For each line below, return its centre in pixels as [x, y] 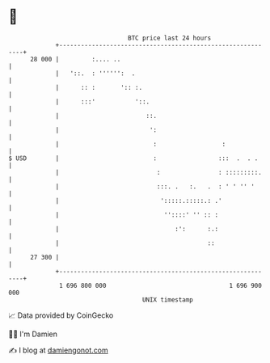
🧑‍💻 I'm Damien [33, 334]
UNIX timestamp [168, 300]
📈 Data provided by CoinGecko [61, 315]
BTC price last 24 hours [170, 38]
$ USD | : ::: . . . [133, 158]
